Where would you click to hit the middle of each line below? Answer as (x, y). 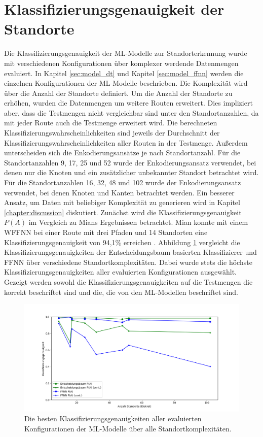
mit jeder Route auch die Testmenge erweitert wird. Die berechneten (111, 123)
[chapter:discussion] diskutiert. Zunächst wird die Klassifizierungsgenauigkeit (123, 212)
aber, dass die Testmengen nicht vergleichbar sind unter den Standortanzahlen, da (131, 112)
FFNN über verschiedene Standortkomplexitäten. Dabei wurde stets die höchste (128, 262)
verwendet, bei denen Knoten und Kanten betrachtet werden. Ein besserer (119, 192)
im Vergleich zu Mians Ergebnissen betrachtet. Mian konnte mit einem (138, 222)
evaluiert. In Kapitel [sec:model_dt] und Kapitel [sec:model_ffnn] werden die (124, 73)
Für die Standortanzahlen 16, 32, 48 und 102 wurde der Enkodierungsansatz (123, 182)
